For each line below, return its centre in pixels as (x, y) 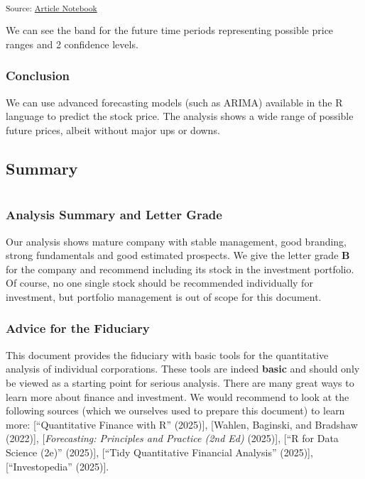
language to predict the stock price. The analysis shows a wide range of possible (180, 116)
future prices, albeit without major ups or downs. (113, 130)
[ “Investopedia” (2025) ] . (58, 466)
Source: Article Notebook (51, 7)
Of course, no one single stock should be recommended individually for (159, 283)
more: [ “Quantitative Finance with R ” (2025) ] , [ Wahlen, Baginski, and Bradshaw (182, 424)
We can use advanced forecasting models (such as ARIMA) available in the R (174, 102)
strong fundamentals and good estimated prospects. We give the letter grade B (178, 255)
